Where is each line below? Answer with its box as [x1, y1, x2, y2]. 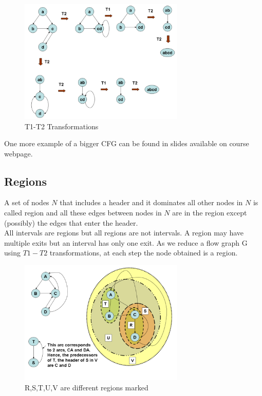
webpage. [4, 148, 33, 159]
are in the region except [172, 207, 247, 218]
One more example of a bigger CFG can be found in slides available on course [4, 138, 249, 149]
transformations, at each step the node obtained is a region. [49, 247, 238, 258]
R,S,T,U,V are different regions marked [25, 382, 148, 392]
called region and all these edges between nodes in [4, 207, 162, 218]
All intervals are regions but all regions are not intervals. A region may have [4, 227, 244, 238]
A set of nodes [4, 197, 49, 208]
